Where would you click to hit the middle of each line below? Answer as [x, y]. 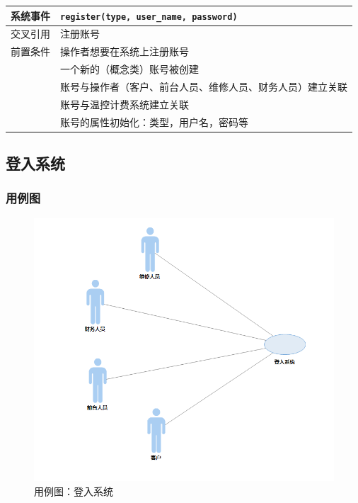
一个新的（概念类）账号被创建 [129, 69]
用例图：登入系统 [74, 491]
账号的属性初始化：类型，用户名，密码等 [154, 121]
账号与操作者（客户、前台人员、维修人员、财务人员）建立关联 [204, 86]
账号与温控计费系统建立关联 [125, 104]
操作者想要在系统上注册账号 [125, 51]
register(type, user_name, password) [149, 17]
